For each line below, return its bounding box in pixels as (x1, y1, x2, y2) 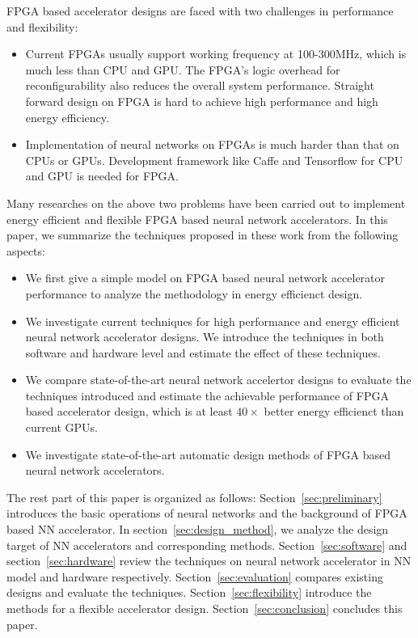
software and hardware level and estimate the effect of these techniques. (25, 344, 381, 361)
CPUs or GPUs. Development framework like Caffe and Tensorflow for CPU (25, 151, 403, 168)
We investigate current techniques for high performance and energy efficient (25, 312, 400, 329)
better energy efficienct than (264, 403, 404, 420)
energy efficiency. (25, 108, 109, 125)
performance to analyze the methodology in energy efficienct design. (25, 285, 363, 302)
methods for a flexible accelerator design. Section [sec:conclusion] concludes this (6, 600, 403, 616)
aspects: (6, 242, 45, 259)
